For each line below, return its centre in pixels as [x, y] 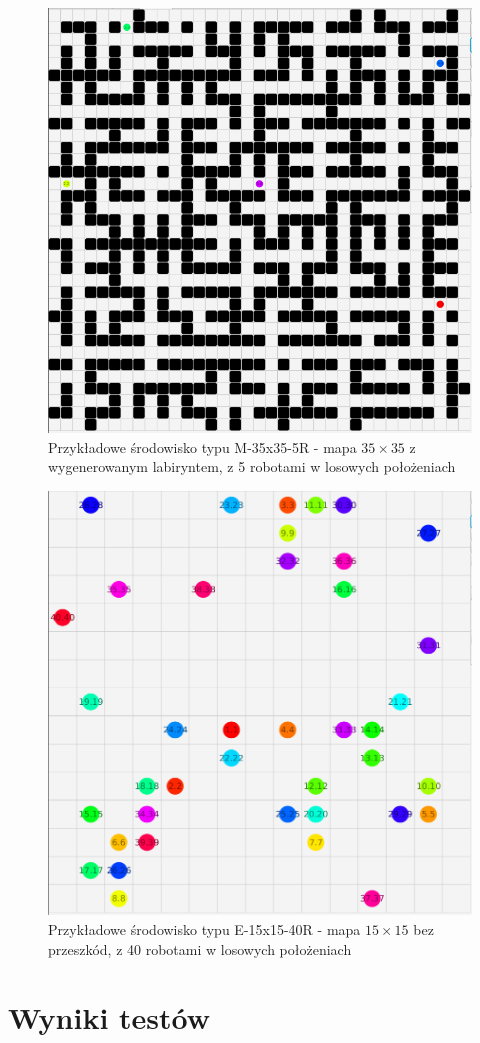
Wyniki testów [109, 1017]
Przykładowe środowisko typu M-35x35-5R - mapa [202, 446]
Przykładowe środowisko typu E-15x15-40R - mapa [204, 928]
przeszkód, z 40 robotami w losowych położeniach [200, 948]
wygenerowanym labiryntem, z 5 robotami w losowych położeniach [252, 466]
